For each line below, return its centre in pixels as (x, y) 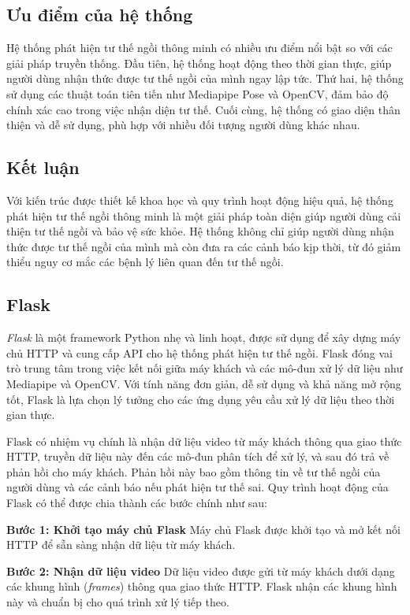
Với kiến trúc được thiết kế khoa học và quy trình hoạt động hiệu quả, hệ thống (200, 200)
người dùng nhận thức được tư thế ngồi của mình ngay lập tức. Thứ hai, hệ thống (205, 78)
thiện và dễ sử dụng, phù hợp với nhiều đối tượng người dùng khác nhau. (183, 125)
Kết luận (43, 167)
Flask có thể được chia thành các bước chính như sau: (137, 503)
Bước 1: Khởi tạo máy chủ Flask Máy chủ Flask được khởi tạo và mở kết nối (203, 529)
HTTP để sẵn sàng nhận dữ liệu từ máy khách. (121, 545)
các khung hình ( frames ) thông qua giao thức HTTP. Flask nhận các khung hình (202, 586)
